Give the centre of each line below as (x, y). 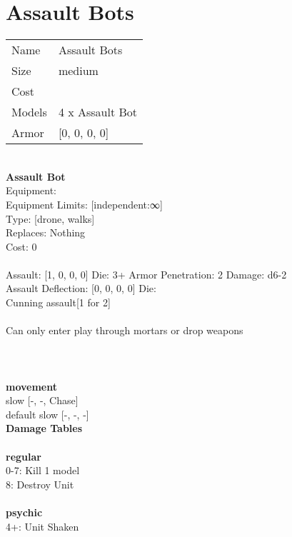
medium (78, 71)
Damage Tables (44, 428)
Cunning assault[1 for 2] (58, 302)
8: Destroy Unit (40, 484)
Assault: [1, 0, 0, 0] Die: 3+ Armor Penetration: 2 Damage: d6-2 (146, 274)
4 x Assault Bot (98, 112)
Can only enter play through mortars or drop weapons (125, 330)
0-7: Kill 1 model (43, 470)
